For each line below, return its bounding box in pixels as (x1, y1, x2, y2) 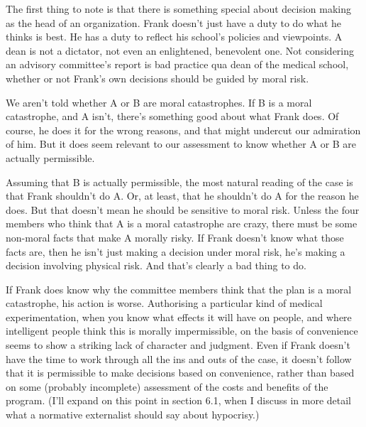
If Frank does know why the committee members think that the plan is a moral (6, 281, 352, 296)
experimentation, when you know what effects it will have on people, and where (6, 309, 352, 324)
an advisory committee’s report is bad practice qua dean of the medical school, (6, 57, 349, 72)
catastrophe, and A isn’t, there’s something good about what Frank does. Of (6, 109, 339, 124)
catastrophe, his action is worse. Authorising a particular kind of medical (6, 296, 323, 310)
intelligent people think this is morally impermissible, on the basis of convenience (6, 323, 358, 338)
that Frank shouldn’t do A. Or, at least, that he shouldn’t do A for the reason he (6, 188, 359, 203)
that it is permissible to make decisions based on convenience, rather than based (6, 365, 355, 380)
